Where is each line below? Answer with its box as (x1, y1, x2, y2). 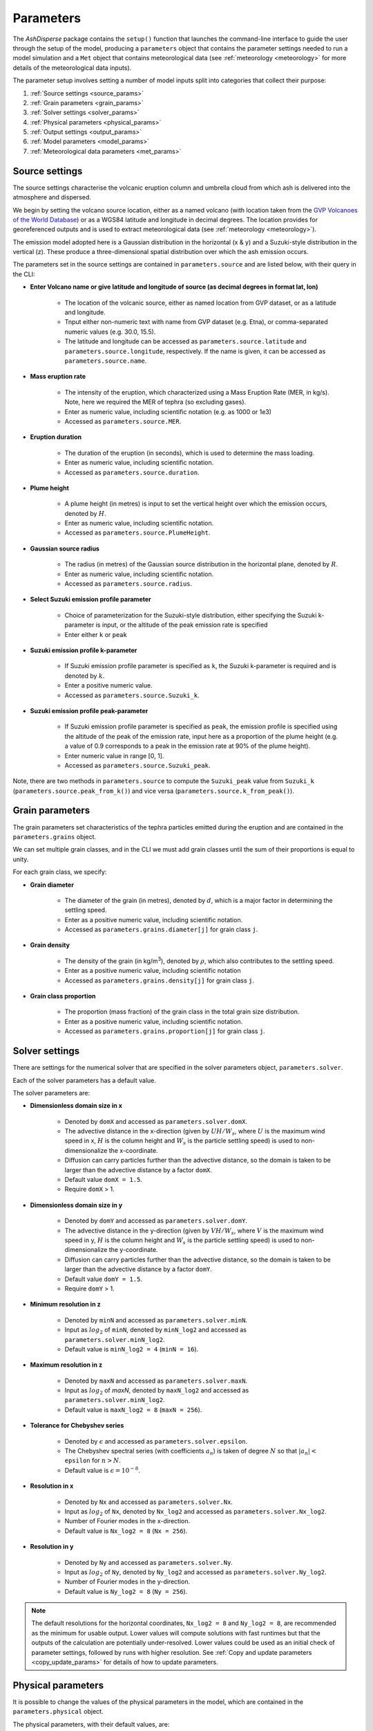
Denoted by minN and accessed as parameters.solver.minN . (64, 1316, 248, 1324)
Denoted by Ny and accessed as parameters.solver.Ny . (64, 1558, 233, 1566)
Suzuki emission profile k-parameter (30, 646, 137, 654)
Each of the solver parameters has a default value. (12, 1076, 157, 1084)
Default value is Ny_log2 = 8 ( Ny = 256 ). (64, 1587, 188, 1595)
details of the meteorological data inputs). (12, 63, 132, 72)
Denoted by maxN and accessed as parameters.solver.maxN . (64, 1376, 248, 1385)
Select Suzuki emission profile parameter (30, 595, 151, 604)
